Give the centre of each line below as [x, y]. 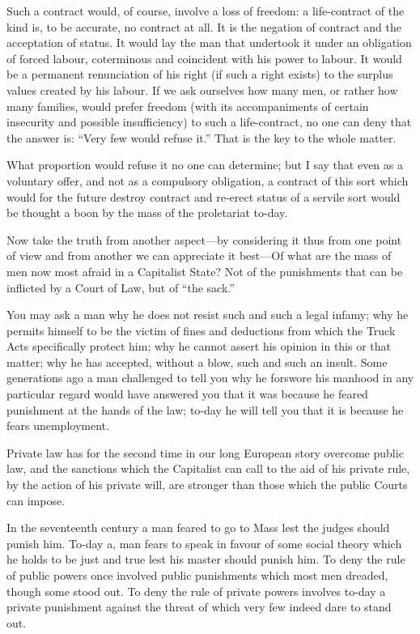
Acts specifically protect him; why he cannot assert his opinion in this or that [199, 346]
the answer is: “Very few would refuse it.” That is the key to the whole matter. [202, 137]
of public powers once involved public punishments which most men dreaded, [197, 575]
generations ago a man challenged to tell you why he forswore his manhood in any [210, 378]
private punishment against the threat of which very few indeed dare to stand [199, 607]
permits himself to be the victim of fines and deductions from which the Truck [201, 330]
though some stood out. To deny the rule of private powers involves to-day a [196, 591]
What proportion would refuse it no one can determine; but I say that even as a [205, 165]
